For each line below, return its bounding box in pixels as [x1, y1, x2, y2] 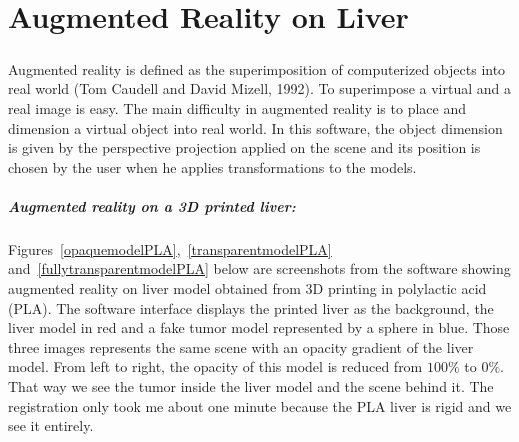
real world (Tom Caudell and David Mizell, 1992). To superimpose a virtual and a [8, 78, 511, 99]
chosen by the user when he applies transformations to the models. [8, 156, 417, 177]
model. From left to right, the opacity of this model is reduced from [8, 356, 423, 377]
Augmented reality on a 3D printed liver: [8, 195, 296, 216]
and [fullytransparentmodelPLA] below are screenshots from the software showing [8, 258, 511, 279]
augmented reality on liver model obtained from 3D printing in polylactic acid [8, 278, 487, 299]
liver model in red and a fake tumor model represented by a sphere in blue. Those [8, 317, 510, 338]
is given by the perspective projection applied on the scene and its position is [8, 137, 481, 158]
